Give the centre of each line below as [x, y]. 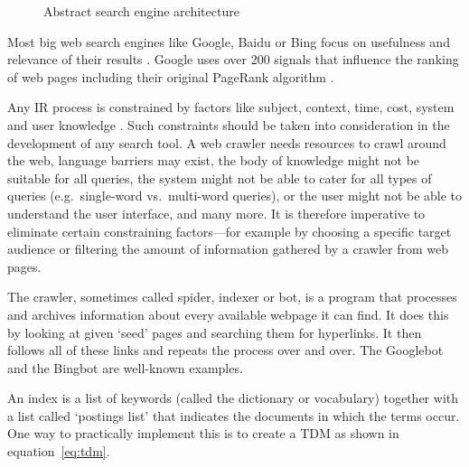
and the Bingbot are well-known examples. [125, 367]
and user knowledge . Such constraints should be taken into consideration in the [229, 124]
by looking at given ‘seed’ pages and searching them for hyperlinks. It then [215, 332]
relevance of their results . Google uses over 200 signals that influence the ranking [233, 59]
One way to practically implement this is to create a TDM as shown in [203, 433]
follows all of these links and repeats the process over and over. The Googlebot [225, 350]
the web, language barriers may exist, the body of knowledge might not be [214, 160]
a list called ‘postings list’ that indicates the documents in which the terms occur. [234, 415]
